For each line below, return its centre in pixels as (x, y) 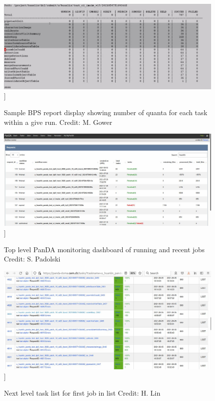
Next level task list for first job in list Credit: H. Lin (82, 392)
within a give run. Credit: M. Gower (58, 122)
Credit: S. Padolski (32, 259)
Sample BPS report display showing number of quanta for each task (106, 112)
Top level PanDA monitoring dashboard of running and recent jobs (104, 249)
